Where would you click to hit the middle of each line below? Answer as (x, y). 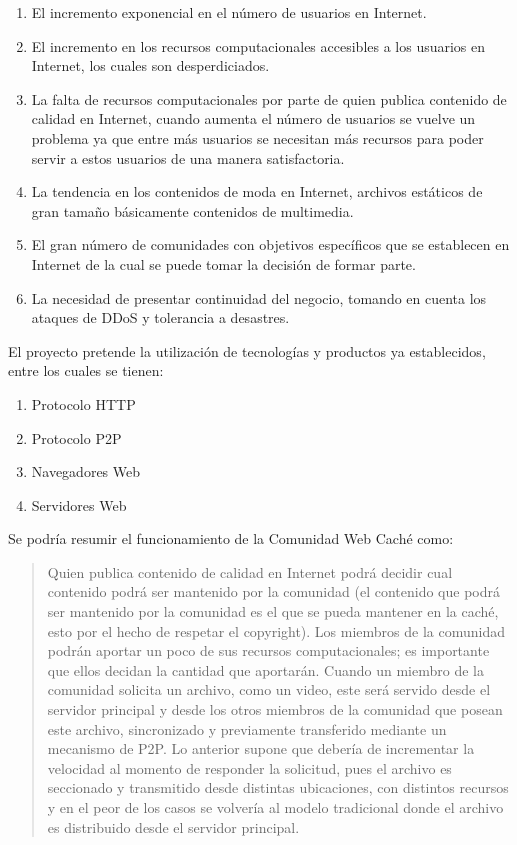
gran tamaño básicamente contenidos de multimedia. (192, 210)
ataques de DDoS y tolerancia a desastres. (160, 317)
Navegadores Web (86, 471)
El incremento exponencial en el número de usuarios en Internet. (229, 12)
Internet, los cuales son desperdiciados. (150, 65)
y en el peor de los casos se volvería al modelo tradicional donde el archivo (275, 807)
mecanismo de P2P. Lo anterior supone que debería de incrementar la (261, 748)
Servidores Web (79, 504)
